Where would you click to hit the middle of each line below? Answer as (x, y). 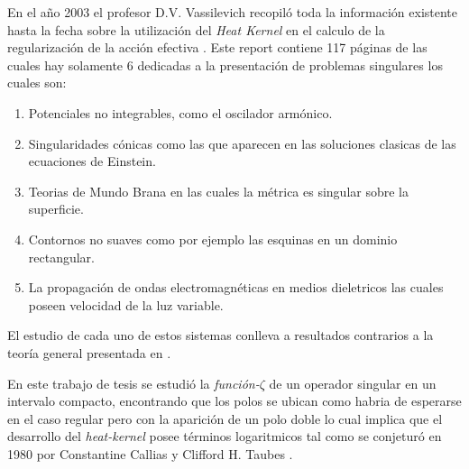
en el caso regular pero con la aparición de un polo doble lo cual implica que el (225, 418)
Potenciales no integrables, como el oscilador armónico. (180, 112)
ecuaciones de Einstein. (92, 161)
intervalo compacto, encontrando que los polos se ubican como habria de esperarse (234, 401)
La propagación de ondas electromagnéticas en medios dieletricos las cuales (236, 287)
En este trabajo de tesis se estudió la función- (133, 383)
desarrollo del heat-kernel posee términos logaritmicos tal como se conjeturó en (225, 436)
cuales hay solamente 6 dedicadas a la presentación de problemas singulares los (225, 64)
